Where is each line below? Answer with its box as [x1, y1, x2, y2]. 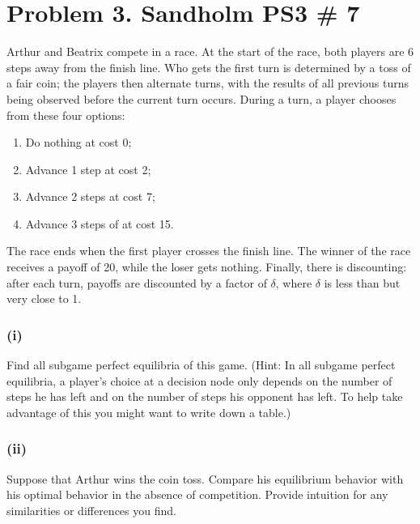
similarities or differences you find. [6, 501, 176, 518]
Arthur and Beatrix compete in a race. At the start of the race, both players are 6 [6, 43, 414, 60]
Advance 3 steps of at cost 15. [25, 215, 174, 232]
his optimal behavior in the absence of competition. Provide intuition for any [6, 486, 388, 503]
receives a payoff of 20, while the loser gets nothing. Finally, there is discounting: [6, 258, 407, 275]
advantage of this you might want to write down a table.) [6, 403, 291, 420]
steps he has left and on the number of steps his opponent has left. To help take [6, 388, 403, 405]
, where [275, 274, 312, 291]
